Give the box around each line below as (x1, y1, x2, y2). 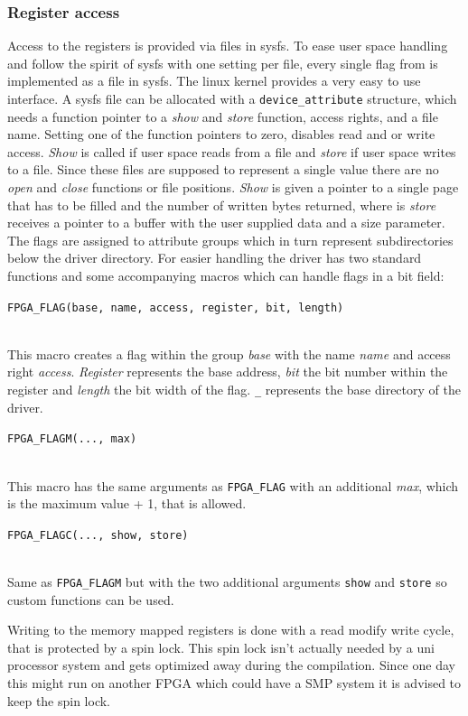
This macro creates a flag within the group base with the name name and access (7, 344, 451, 363)
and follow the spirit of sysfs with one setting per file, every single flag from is (7, 53, 438, 72)
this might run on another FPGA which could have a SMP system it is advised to (7, 674, 462, 693)
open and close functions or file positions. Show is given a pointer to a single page (7, 178, 459, 197)
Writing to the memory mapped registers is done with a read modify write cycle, (7, 620, 454, 639)
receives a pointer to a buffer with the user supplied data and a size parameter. (7, 213, 445, 232)
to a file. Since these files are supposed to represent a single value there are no (7, 160, 439, 179)
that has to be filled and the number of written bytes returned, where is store (7, 195, 436, 214)
